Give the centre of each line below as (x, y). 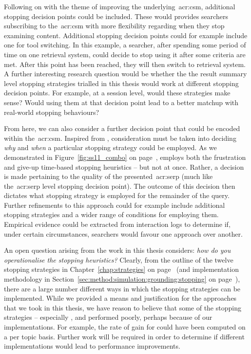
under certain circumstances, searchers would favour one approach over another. (123, 233)
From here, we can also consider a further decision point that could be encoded (122, 128)
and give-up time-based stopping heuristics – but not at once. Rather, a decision (124, 166)
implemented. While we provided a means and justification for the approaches (120, 298)
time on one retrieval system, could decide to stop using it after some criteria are (125, 54)
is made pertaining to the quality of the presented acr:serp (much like (108, 176)
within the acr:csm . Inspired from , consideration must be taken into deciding (120, 138)
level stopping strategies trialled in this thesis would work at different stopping (121, 83)
